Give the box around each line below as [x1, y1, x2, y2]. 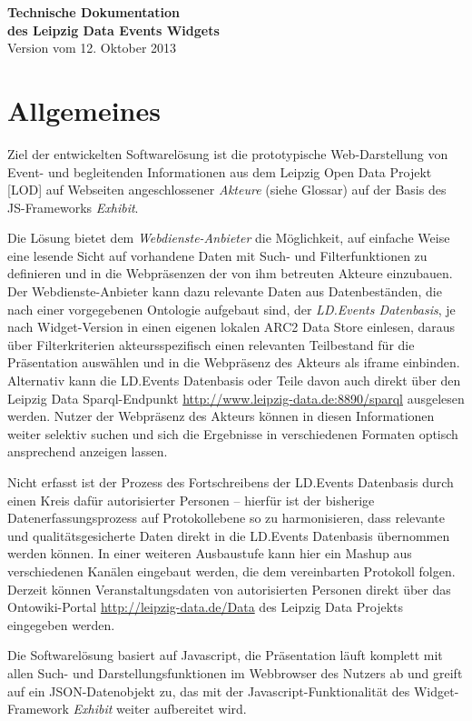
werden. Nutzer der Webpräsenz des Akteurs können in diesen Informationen [7, 406, 435, 426]
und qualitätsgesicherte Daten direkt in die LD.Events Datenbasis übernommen [7, 526, 450, 545]
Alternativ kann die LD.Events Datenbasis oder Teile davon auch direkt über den [7, 371, 461, 390]
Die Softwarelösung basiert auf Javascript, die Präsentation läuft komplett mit [7, 646, 443, 665]
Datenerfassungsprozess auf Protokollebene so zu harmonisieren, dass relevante [7, 508, 445, 527]
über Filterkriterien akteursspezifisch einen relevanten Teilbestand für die [7, 335, 415, 354]
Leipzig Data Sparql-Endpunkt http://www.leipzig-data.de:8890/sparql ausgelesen [7, 388, 465, 407]
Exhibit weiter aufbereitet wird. [73, 699, 247, 718]
